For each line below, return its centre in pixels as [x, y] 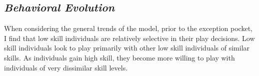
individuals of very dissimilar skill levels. [66, 67]
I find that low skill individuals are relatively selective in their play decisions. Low [129, 38]
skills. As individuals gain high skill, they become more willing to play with [119, 57]
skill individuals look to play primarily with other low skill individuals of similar [127, 48]
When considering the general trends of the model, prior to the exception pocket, [128, 28]
